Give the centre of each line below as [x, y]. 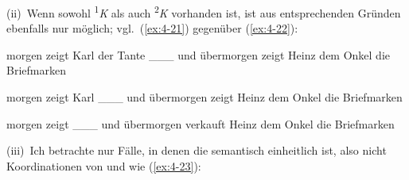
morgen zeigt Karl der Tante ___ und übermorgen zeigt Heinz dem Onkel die [199, 54]
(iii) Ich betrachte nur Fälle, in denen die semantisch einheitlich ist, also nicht [197, 150]
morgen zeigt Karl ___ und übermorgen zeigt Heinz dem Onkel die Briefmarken [204, 97]
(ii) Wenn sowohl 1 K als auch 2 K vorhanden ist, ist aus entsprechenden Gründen [204, 11]
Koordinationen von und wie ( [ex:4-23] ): [104, 165]
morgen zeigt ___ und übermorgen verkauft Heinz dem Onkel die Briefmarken [201, 123]
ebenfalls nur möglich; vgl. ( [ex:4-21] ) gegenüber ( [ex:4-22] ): [152, 28]
